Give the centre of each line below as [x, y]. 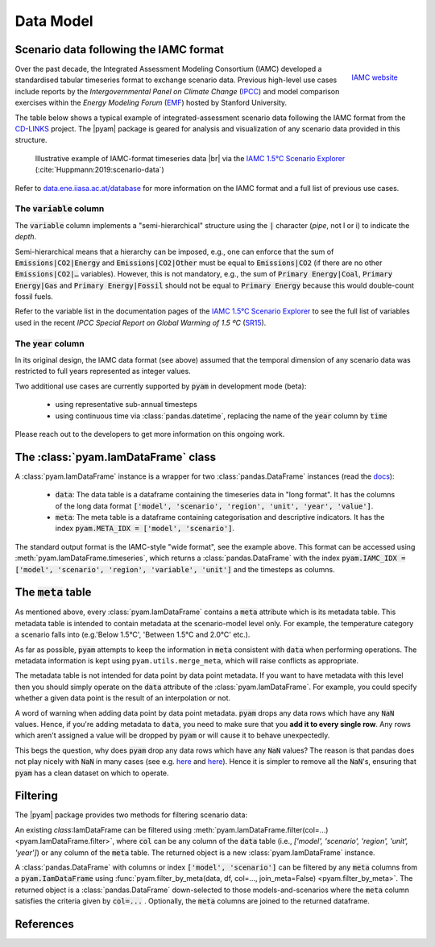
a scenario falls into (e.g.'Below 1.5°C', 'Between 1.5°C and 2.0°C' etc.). [133, 635]
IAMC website [375, 77]
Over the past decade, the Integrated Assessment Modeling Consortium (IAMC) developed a [168, 69]
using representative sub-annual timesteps [126, 405]
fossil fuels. [34, 297]
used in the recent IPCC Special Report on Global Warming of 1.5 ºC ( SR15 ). [141, 322]
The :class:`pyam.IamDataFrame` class [116, 457]
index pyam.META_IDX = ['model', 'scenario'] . [145, 529]
